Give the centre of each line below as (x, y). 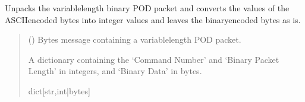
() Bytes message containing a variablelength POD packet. (135, 39)
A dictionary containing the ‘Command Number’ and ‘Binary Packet (154, 59)
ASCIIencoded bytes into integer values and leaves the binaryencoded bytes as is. (153, 19)
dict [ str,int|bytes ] (59, 90)
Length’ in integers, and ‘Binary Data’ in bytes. (115, 71)
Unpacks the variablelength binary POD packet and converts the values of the (147, 8)
